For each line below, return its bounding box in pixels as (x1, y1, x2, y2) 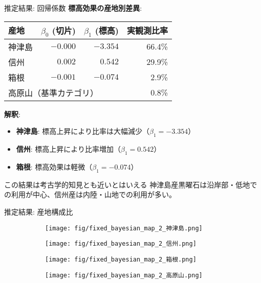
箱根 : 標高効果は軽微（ (16, 161, 93, 172)
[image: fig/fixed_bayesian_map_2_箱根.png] (45, 255, 197, 263)
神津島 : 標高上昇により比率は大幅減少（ (16, 126, 150, 136)
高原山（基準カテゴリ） (8, 86, 99, 99)
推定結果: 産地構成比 (4, 206, 73, 217)
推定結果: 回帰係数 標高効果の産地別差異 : (4, 3, 142, 13)
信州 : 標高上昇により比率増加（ (16, 144, 121, 154)
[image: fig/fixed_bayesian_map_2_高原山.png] (45, 271, 203, 279)
